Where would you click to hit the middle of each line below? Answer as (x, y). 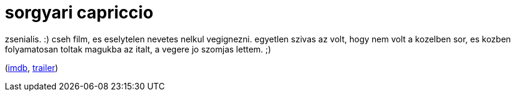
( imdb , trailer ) (32, 67)
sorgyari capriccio (79, 13)
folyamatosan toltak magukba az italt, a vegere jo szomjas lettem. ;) (138, 49)
